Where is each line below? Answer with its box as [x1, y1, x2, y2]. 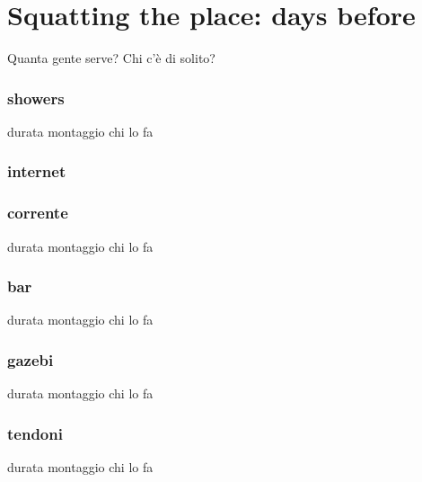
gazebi [7, 348, 54, 370]
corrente [7, 201, 68, 224]
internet [7, 160, 66, 183]
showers [7, 86, 65, 109]
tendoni [7, 422, 63, 444]
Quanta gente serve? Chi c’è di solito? [7, 49, 215, 67]
